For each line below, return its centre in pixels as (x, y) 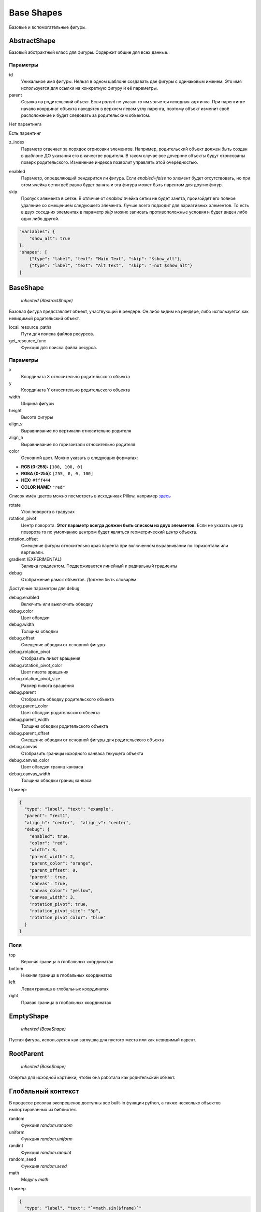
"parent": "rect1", (47, 816)
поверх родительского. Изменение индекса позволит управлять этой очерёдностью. (109, 162)
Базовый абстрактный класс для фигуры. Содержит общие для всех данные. (89, 52)
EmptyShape (29, 1016)
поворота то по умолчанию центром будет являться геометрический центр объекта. (109, 532)
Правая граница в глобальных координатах (66, 1002)
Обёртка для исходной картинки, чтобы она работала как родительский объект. (92, 1077)
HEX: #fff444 (36, 480)
